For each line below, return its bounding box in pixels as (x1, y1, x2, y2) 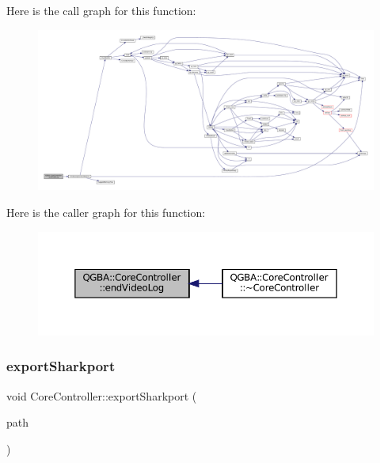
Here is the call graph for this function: (6, 2, 196, 18)
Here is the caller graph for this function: (6, 204, 206, 221)
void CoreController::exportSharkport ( (6, 387, 197, 404)
